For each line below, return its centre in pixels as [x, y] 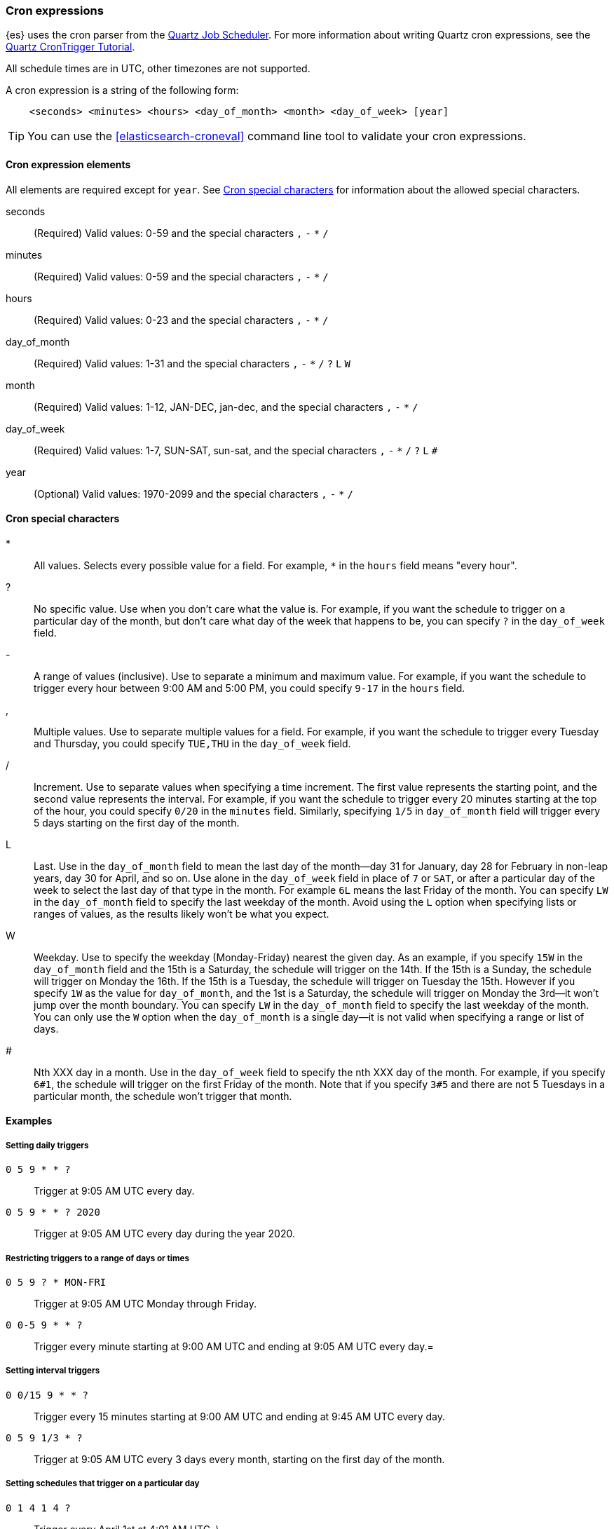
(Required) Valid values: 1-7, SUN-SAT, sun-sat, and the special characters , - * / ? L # [236, 450]
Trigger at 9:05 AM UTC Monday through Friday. [145, 1303]
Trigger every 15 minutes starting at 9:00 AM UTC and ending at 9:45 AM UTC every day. [240, 1416]
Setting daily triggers [47, 1145]
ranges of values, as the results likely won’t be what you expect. [182, 913]
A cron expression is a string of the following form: [122, 90]
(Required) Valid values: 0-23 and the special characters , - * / [181, 320]
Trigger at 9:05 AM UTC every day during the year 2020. [164, 1234]
